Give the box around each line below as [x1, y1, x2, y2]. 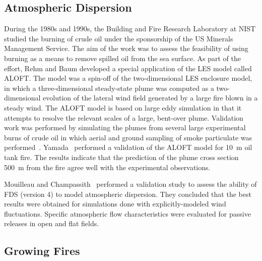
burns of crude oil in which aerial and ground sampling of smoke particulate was [4, 132, 252, 142]
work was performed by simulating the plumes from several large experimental [4, 122, 246, 133]
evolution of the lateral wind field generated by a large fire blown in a [43, 92, 258, 103]
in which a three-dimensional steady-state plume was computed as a [4, 82, 214, 93]
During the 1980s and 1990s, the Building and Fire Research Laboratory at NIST [4, 23, 256, 34]
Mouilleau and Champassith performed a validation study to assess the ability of [4, 179, 257, 189]
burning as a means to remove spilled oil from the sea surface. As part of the [4, 53, 241, 63]
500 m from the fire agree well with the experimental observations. [4, 162, 211, 172]
